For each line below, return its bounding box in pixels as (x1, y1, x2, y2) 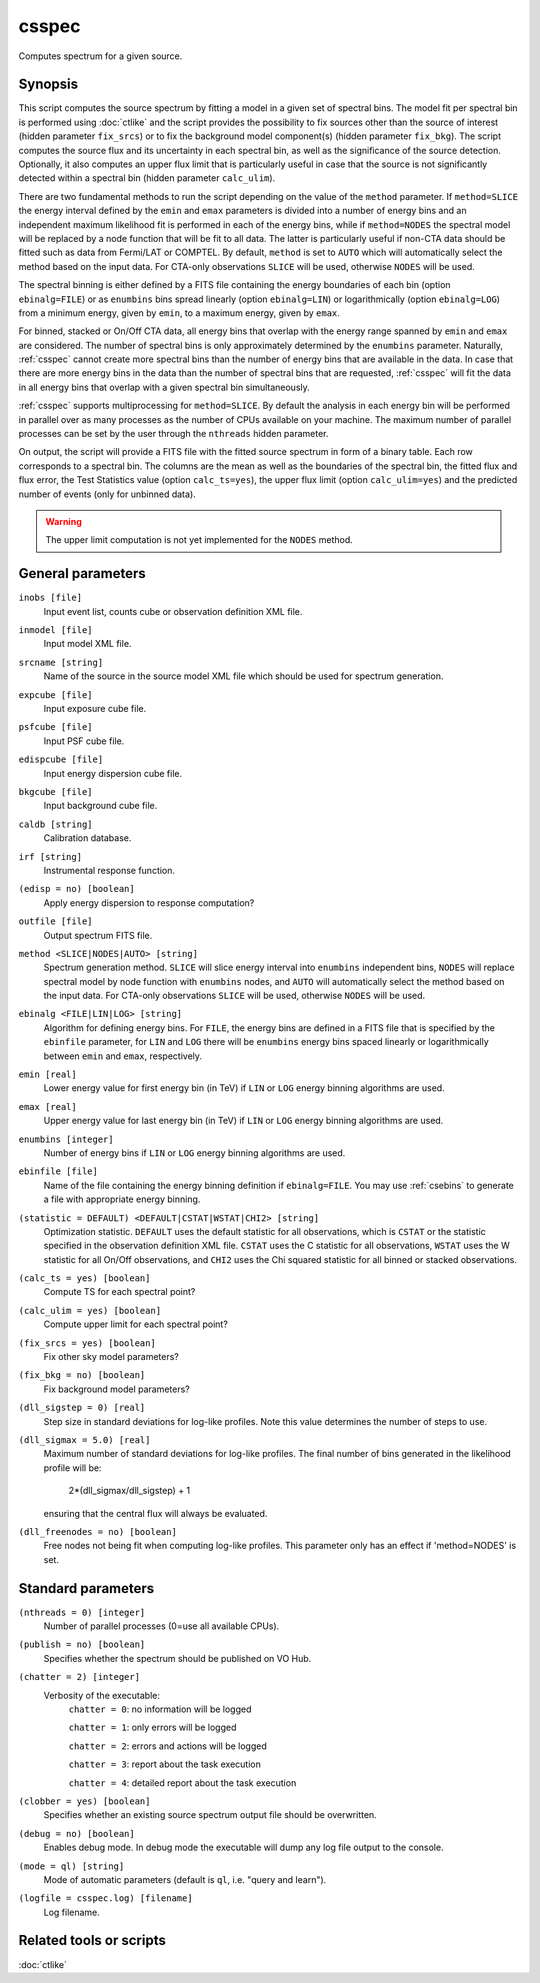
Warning (45, 516, 82, 527)
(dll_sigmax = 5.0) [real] (18, 1435, 151, 1445)
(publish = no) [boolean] (18, 1639, 146, 1650)
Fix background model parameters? (43, 1383, 190, 1395)
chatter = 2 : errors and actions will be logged (68, 1740, 267, 1752)
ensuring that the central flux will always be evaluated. (43, 1507, 268, 1519)
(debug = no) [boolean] (18, 1828, 135, 1839)
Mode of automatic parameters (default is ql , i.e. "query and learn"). (43, 1873, 327, 1885)
